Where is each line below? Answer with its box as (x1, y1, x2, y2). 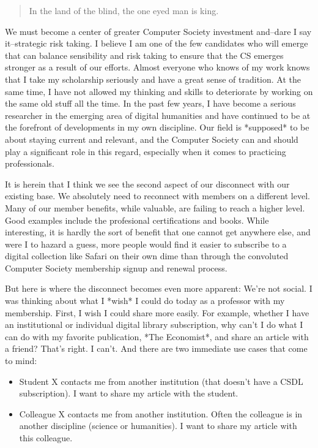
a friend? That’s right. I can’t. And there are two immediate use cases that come (5, 342, 308, 355)
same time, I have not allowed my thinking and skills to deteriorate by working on (5, 85, 313, 97)
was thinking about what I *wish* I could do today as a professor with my (5, 294, 285, 307)
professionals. (5, 157, 54, 170)
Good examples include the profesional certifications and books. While (5, 213, 269, 226)
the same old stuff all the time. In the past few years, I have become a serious (5, 97, 296, 110)
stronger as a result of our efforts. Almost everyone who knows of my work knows (5, 61, 310, 74)
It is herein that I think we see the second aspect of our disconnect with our (5, 177, 290, 190)
